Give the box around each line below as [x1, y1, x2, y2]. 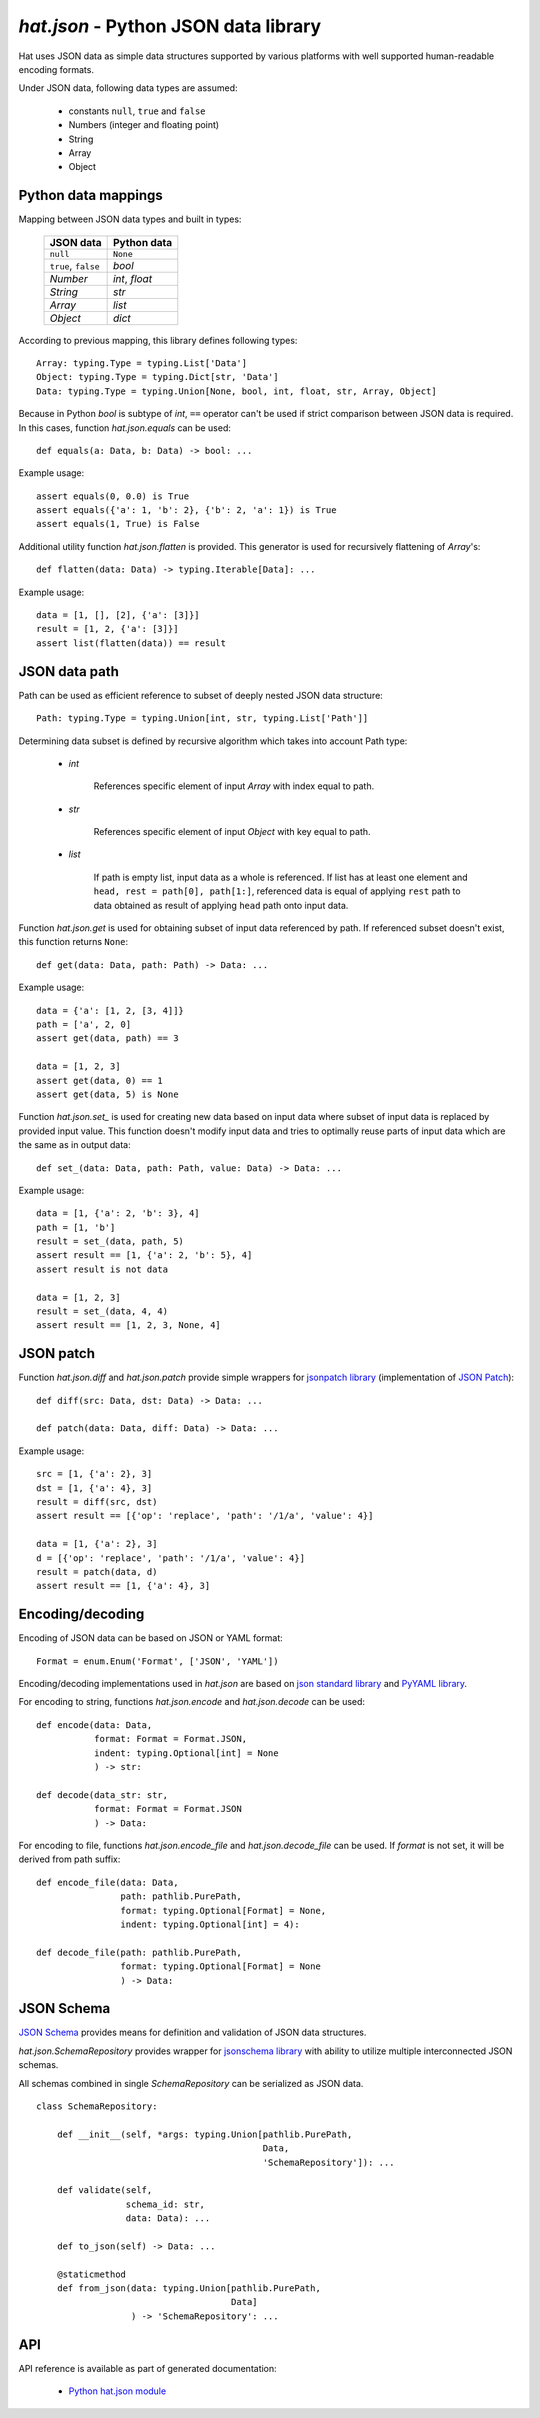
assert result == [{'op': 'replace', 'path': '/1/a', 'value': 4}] [36, 1510, 374, 1522]
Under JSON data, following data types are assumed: [18, 82, 239, 94]
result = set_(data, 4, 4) [36, 1306, 169, 1317]
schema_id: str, [125, 2198, 205, 2210]
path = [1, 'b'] [36, 1221, 116, 1233]
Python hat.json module [68, 2385, 167, 2397]
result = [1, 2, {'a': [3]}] [36, 623, 179, 635]
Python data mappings [18, 187, 164, 204]
